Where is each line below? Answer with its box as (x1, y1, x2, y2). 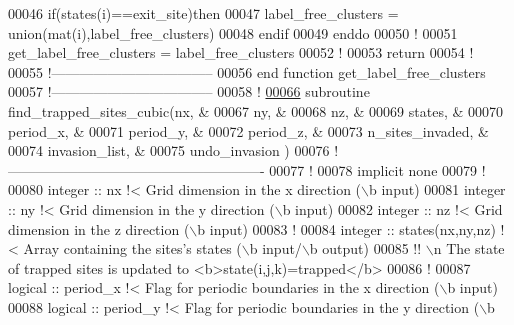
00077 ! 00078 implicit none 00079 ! (269, 159, 486, 180)
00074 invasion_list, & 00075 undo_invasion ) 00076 (8, 140, 330, 161)
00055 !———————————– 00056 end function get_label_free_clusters (8, 61, 486, 82)
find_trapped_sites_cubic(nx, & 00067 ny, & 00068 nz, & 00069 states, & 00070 (8, 100, 504, 121)
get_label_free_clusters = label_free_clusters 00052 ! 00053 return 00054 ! (8, 42, 474, 63)
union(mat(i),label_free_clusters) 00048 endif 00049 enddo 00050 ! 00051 (8, 22, 458, 43)
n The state (433, 238, 505, 259)
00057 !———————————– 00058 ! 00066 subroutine (8, 81, 370, 102)
